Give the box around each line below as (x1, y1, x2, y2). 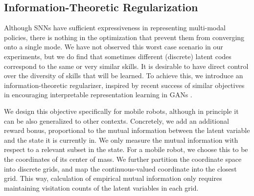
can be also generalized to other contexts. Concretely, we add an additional (4, 115, 229, 126)
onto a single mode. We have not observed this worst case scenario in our (4, 42, 223, 52)
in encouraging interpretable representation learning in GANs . (4, 89, 192, 100)
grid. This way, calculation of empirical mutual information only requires (4, 173, 222, 183)
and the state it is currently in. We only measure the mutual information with (4, 134, 238, 145)
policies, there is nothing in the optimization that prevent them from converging (4, 32, 245, 42)
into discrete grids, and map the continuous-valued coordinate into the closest (4, 163, 237, 174)
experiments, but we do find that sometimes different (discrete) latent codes (4, 51, 231, 61)
